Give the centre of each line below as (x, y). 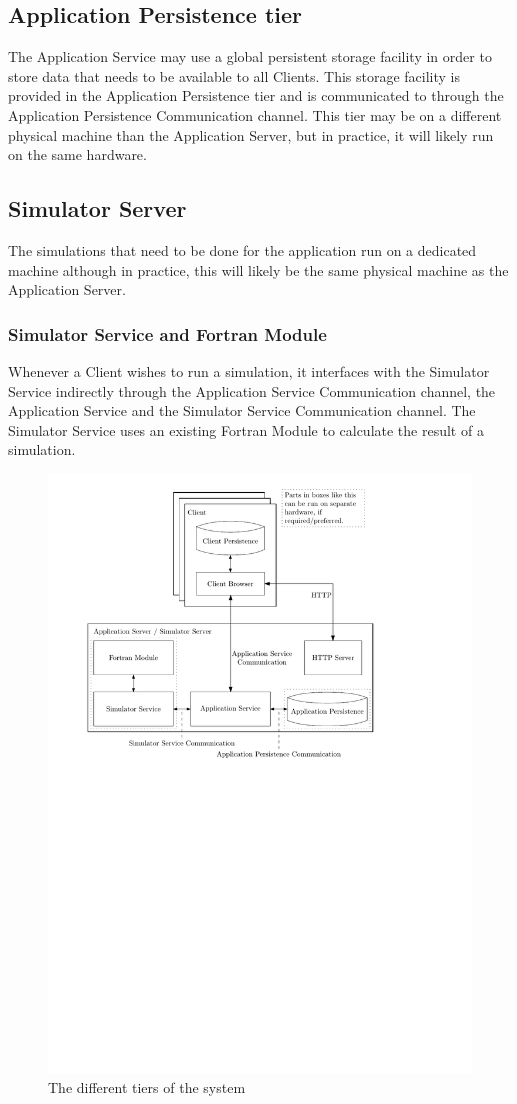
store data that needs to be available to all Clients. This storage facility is (234, 75)
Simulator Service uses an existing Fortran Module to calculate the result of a (246, 429)
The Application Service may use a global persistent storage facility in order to (250, 56)
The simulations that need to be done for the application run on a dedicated (242, 249)
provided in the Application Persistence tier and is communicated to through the (256, 95)
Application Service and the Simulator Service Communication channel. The (242, 410)
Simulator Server (97, 208)
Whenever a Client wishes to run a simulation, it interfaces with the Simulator (249, 370)
